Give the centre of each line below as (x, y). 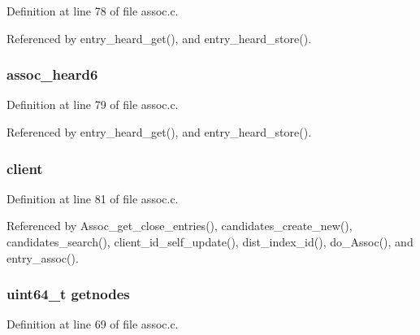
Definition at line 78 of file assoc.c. (93, 11)
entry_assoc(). (43, 257)
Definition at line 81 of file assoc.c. (93, 198)
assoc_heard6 (52, 74)
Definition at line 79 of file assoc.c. (93, 104)
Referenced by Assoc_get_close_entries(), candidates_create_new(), (180, 226)
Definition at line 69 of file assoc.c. (93, 324)
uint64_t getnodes (68, 294)
